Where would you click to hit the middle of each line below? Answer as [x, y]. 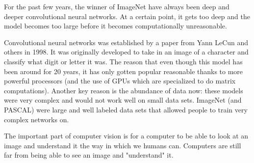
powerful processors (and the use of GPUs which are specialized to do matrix [120, 81]
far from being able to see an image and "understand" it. [89, 155]
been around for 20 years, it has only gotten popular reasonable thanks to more [124, 71]
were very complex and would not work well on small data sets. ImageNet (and [123, 100]
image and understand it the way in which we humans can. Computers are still [123, 145]
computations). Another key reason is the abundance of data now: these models [124, 90]
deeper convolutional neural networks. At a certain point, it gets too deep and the [127, 16]
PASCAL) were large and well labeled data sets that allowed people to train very [126, 109]
